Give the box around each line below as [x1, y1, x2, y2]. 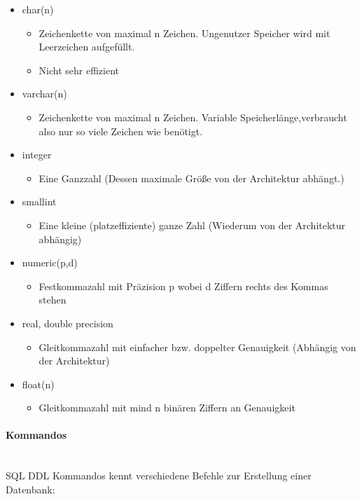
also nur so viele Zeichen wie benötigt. [39, 123, 203, 138]
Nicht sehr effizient [39, 62, 120, 77]
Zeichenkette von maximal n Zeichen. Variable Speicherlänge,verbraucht [39, 109, 347, 124]
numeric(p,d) [22, 255, 78, 270]
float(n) [22, 376, 55, 391]
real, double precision [22, 315, 113, 330]
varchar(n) [22, 86, 67, 101]
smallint [22, 194, 57, 209]
